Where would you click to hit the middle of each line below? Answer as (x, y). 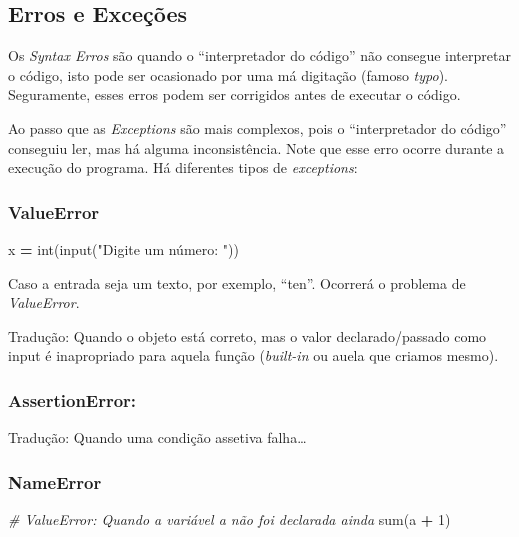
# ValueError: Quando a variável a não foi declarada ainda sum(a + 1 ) (229, 518)
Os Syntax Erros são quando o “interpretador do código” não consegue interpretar (259, 55)
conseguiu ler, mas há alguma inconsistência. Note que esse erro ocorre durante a (256, 147)
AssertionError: (72, 399)
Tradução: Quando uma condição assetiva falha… (157, 437)
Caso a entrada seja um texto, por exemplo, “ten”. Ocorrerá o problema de (237, 282)
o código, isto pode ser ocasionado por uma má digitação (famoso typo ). (228, 74)
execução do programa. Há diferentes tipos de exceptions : (183, 167)
